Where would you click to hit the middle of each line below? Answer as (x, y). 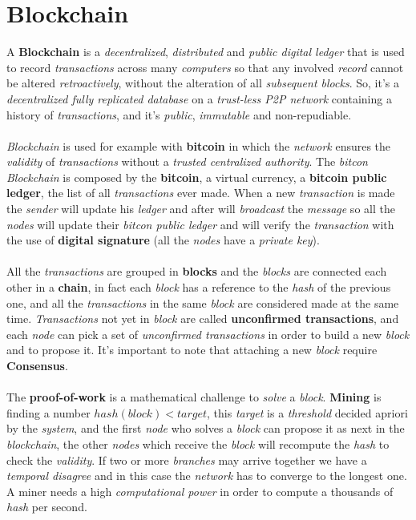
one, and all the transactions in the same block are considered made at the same (203, 302)
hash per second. (47, 507)
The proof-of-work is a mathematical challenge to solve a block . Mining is (194, 397)
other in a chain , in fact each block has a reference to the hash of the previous (199, 287)
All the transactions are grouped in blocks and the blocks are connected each (197, 271)
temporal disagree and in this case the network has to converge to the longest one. (207, 476)
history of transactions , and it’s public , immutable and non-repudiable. (179, 114)
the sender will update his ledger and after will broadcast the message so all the (201, 209)
